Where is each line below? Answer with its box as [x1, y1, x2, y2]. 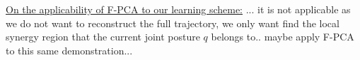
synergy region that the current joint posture [6, 29, 200, 44]
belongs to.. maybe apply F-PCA [211, 29, 354, 44]
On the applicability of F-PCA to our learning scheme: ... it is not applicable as [6, 2, 351, 16]
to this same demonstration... [6, 43, 133, 57]
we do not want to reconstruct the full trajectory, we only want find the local [6, 15, 339, 30]
